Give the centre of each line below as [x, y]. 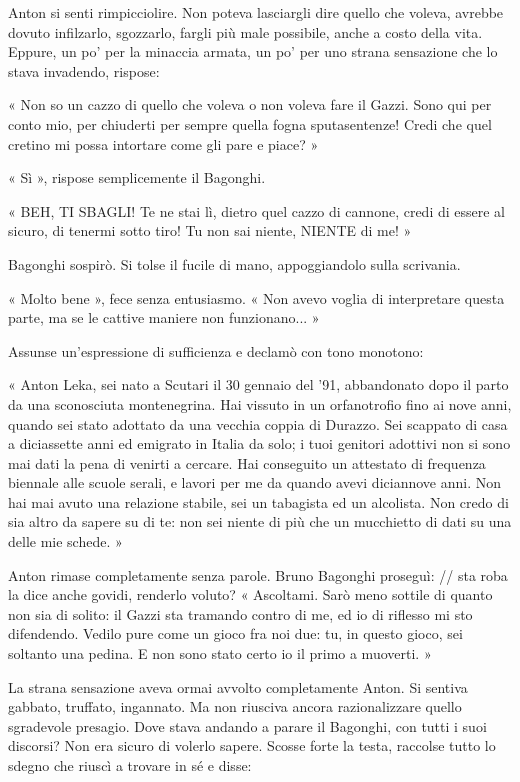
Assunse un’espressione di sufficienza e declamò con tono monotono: [216, 350]
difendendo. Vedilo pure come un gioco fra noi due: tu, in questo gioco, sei [235, 633]
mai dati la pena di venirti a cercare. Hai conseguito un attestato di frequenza [247, 462]
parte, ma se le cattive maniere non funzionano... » [164, 317]
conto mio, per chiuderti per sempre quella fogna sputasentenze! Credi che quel [250, 123]
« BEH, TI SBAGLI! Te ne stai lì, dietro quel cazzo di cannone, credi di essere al [256, 210]
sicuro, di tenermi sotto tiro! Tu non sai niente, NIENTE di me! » [210, 230]
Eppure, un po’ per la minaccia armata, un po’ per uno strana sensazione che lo [253, 51]
